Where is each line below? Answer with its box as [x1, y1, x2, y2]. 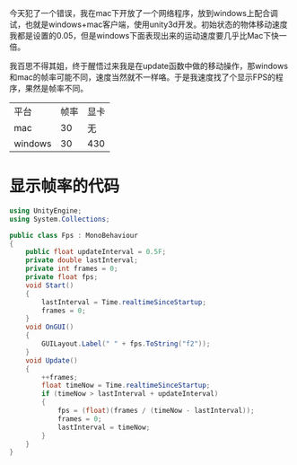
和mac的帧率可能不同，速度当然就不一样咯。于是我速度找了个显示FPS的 [9, 72, 276, 83]
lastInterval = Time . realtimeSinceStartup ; [41, 297, 206, 307]
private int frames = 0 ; [25, 264, 118, 274]
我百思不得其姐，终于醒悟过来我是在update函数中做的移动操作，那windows [9, 61, 289, 71]
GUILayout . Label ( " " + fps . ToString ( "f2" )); [41, 339, 211, 348]
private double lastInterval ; [25, 256, 139, 265]
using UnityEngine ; [9, 206, 83, 215]
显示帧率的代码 [9, 176, 120, 197]
